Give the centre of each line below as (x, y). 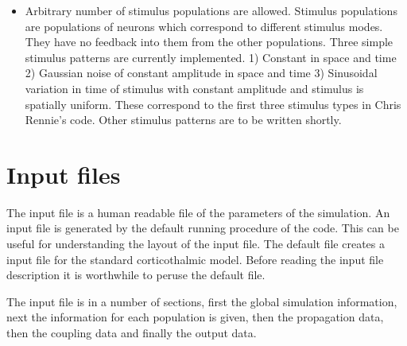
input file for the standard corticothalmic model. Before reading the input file (195, 259)
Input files (64, 174)
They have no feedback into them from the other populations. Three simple (209, 42)
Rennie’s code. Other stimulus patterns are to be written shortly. (183, 120)
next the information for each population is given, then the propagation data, (195, 317)
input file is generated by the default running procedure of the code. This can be (203, 228)
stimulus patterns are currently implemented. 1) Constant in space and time (211, 57)
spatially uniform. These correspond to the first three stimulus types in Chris (213, 104)
